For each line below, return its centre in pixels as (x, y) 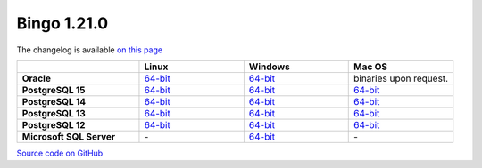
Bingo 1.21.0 (62, 23)
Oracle (36, 78)
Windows (269, 67)
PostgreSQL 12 (54, 124)
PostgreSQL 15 (54, 90)
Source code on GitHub (60, 153)
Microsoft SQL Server (69, 136)
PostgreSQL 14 (54, 101)
